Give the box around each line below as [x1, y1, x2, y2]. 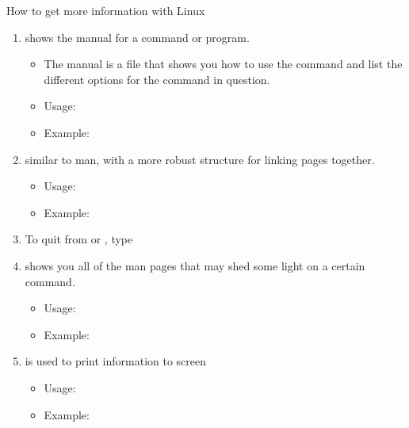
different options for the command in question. [44, 71, 270, 87]
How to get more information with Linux [6, 2, 205, 18]
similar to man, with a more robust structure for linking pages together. [25, 151, 375, 167]
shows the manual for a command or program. [25, 29, 250, 45]
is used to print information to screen [25, 353, 207, 369]
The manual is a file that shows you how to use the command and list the [44, 55, 403, 72]
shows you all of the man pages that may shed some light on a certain [25, 257, 365, 273]
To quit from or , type [25, 231, 133, 247]
